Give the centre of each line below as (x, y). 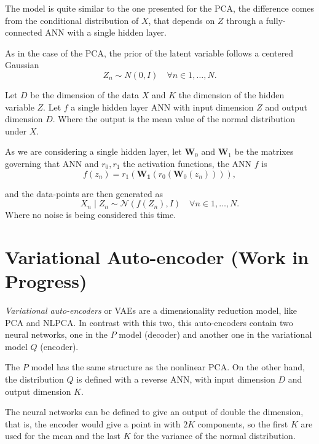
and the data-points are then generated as (84, 193)
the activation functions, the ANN (187, 163)
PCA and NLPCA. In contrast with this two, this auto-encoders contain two (149, 322)
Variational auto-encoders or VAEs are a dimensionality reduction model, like (151, 310)
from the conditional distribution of (72, 20)
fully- (276, 20)
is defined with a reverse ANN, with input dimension (176, 379)
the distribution (34, 379)
